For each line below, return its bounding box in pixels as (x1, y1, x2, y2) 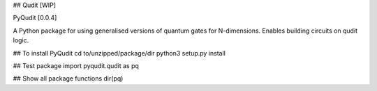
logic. (13, 36, 29, 44)
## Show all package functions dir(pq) (13, 74, 124, 83)
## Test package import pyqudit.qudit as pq (13, 61, 140, 69)
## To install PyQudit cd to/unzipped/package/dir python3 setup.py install (13, 49, 226, 57)
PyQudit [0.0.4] (13, 14, 57, 22)
